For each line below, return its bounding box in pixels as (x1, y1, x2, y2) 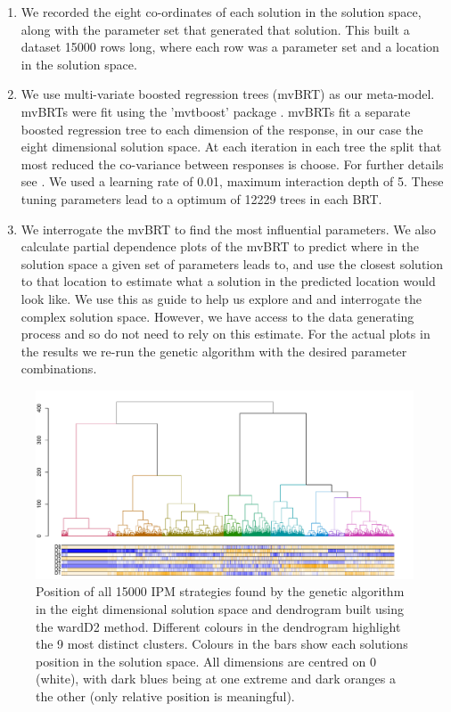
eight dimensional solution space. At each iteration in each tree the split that (20, 137, 442, 156)
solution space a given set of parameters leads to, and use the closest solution (20, 254, 444, 273)
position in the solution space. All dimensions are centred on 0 (36, 651, 376, 670)
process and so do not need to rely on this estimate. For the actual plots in (20, 324, 430, 343)
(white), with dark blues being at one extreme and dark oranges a (36, 669, 396, 688)
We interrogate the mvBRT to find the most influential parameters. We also (20, 219, 436, 238)
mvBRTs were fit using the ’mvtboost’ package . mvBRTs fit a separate (20, 102, 411, 120)
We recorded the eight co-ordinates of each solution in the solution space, (20, 3, 422, 20)
